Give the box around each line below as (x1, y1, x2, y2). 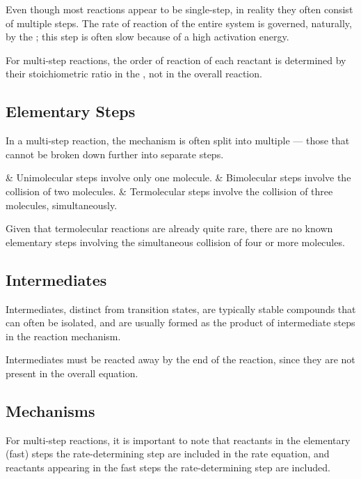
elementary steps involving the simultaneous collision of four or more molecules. (6, 234, 345, 249)
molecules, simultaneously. (6, 197, 118, 212)
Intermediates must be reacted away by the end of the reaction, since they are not (6, 352, 355, 367)
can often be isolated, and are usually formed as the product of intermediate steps (6, 315, 355, 330)
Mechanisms (6, 400, 95, 421)
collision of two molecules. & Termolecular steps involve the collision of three (6, 183, 333, 198)
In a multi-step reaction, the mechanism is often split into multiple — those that (6, 133, 350, 148)
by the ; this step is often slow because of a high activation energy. (6, 29, 289, 44)
